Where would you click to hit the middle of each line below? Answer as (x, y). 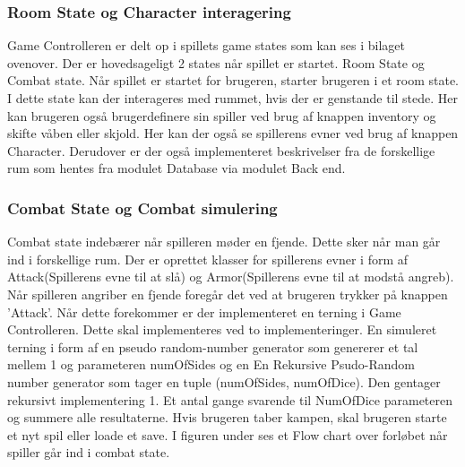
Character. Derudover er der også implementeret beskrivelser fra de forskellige (221, 150)
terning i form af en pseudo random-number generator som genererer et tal (213, 346)
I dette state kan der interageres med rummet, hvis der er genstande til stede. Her (233, 98)
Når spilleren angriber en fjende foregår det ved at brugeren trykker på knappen (228, 294)
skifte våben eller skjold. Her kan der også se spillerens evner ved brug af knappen (233, 133)
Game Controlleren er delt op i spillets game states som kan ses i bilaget (207, 45)
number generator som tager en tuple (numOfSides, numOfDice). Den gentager (224, 381)
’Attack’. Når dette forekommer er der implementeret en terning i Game (204, 311)
